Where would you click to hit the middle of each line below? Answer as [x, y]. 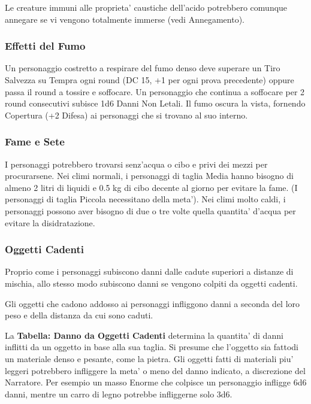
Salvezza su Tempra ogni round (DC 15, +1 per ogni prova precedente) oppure [150, 80]
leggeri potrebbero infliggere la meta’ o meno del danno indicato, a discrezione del [155, 370]
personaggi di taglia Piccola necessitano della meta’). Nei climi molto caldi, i [145, 199]
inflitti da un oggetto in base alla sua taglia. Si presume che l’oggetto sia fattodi [152, 347]
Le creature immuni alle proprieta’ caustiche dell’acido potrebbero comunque [146, 7]
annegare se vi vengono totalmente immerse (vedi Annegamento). [125, 19]
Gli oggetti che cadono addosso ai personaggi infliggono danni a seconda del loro [153, 303]
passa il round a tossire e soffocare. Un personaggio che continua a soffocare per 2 [155, 91]
